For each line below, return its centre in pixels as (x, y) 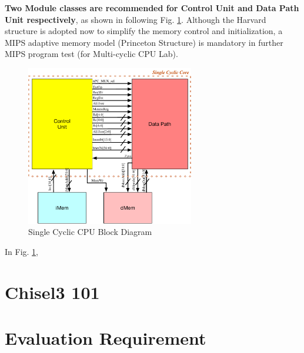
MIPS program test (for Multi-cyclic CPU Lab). (91, 54)
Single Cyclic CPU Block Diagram (90, 232)
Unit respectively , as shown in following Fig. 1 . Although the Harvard (136, 19)
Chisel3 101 (52, 292)
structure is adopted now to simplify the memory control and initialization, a (144, 31)
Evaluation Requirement (106, 337)
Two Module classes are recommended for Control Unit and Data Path (152, 8)
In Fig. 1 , (21, 251)
